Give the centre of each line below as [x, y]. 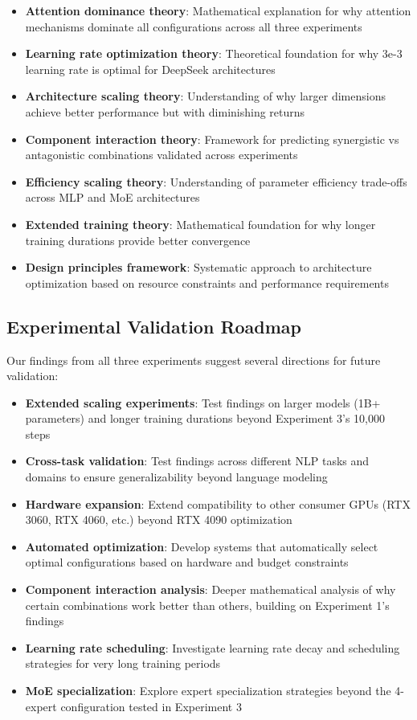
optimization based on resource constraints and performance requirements [207, 282]
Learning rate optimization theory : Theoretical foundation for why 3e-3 [214, 53]
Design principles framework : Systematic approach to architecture [198, 267]
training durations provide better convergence [138, 240]
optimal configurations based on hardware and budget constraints [187, 562]
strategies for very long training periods [123, 663]
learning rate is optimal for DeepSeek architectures [150, 69]
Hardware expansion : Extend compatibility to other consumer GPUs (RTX [218, 503]
